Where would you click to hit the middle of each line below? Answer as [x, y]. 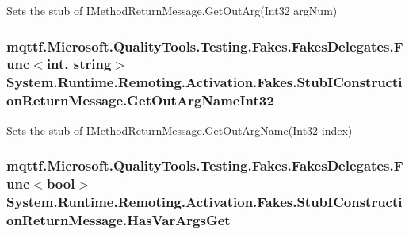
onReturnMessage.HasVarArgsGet [118, 219]
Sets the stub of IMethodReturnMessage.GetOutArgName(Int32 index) [180, 130]
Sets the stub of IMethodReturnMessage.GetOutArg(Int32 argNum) [172, 10]
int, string [79, 64]
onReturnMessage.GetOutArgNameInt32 [140, 100]
